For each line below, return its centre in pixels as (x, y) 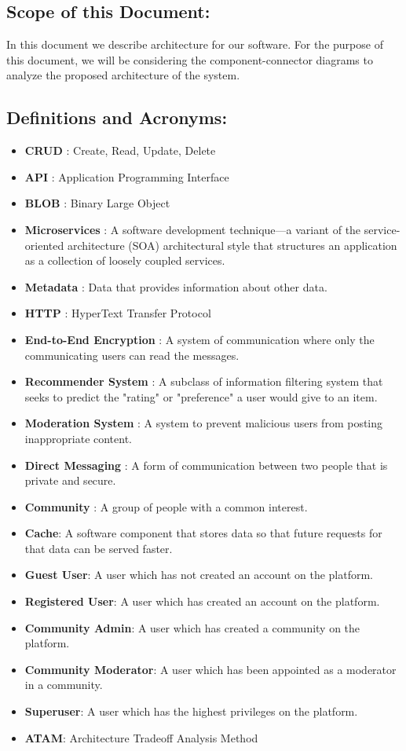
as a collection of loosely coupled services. (125, 260)
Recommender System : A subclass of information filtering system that (204, 381)
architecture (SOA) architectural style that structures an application (232, 245)
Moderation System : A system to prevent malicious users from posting (204, 423)
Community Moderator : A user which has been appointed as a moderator (210, 669)
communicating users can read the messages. (132, 355)
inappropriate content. (79, 438)
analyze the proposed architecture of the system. (123, 75)
